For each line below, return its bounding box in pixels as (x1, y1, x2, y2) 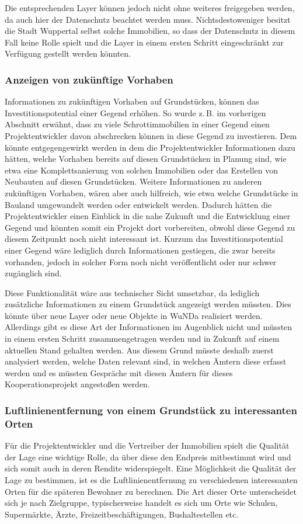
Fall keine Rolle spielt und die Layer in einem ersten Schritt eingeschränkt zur (5, 36, 284, 48)
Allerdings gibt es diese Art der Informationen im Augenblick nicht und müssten (5, 321, 292, 333)
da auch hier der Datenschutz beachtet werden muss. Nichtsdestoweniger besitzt (5, 13, 291, 25)
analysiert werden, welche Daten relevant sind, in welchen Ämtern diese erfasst (5, 355, 287, 367)
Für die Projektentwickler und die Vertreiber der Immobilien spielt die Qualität (5, 439, 290, 452)
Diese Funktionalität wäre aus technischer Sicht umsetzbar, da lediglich (5, 286, 260, 299)
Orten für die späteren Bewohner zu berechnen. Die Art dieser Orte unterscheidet (5, 485, 297, 497)
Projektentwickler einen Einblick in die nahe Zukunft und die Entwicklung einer (5, 210, 291, 222)
